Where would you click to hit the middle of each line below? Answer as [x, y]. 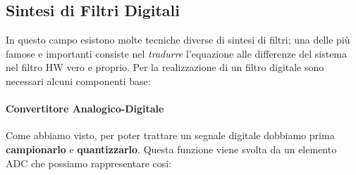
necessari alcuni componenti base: [78, 80]
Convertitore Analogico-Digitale [85, 109]
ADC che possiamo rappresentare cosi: [89, 163]
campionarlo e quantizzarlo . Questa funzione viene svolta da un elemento [171, 149]
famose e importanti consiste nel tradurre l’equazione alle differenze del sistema [177, 53]
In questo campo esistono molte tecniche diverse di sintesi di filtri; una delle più [178, 40]
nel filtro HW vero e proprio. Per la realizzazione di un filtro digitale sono [165, 67]
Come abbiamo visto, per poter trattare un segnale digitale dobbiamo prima [170, 135]
